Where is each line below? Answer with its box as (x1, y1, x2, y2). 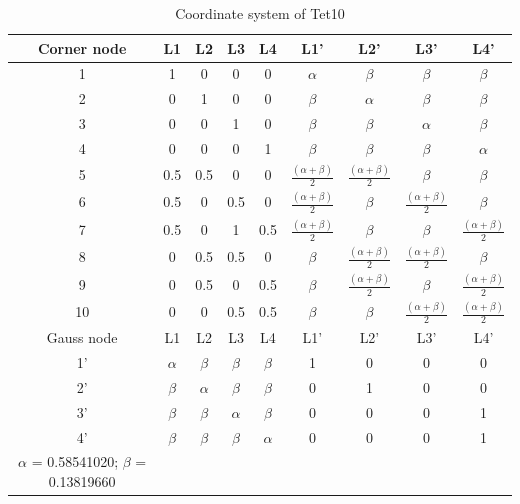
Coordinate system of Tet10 (175, 3, 345, 23)
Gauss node (46, 327, 118, 348)
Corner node (37, 37, 127, 58)
